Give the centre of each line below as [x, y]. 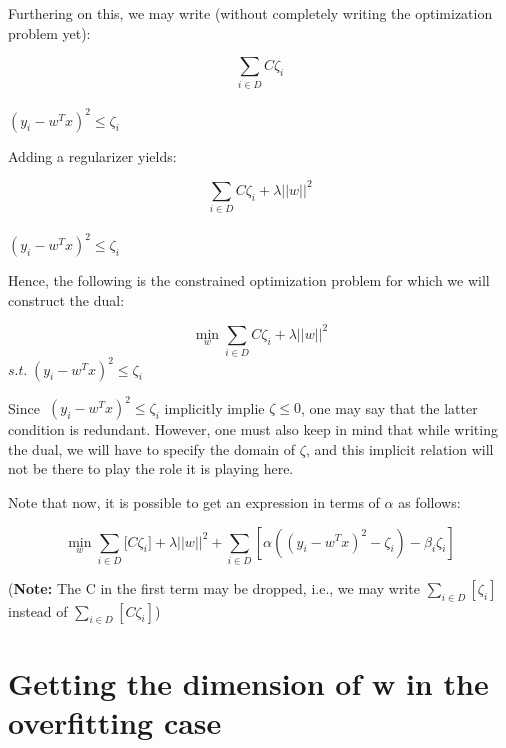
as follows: [429, 501]
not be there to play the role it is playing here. [151, 468]
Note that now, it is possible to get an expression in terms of [194, 501]
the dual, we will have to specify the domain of [152, 448]
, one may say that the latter [389, 407]
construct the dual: [66, 299]
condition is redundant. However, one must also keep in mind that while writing [253, 429]
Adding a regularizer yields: [92, 155]
